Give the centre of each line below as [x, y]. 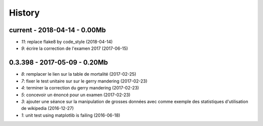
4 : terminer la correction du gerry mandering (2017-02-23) [80, 88]
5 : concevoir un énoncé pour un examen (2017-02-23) [76, 95]
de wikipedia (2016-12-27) [47, 108]
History [24, 13]
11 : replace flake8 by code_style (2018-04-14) [67, 42]
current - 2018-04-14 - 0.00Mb [57, 30]
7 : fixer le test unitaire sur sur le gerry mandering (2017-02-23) [84, 81]
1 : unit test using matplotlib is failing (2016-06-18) [71, 115]
